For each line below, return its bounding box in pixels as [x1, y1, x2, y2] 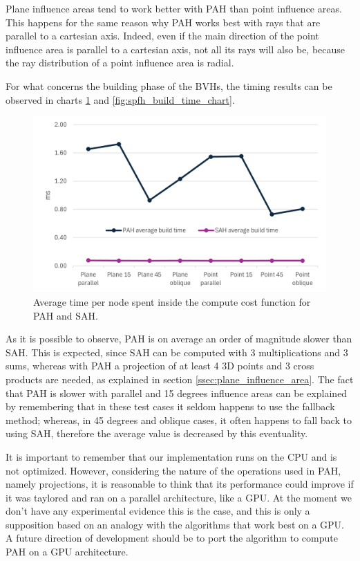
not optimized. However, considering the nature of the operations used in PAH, [6, 463, 341, 477]
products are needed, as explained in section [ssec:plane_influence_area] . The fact [6, 371, 354, 386]
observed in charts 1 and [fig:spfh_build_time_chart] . [6, 92, 235, 107]
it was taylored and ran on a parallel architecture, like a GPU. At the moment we [6, 490, 352, 504]
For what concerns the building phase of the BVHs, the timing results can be [6, 78, 332, 93]
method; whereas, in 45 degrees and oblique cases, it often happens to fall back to [6, 412, 352, 427]
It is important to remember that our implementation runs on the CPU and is [6, 449, 337, 463]
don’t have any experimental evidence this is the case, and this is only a [6, 504, 310, 518]
